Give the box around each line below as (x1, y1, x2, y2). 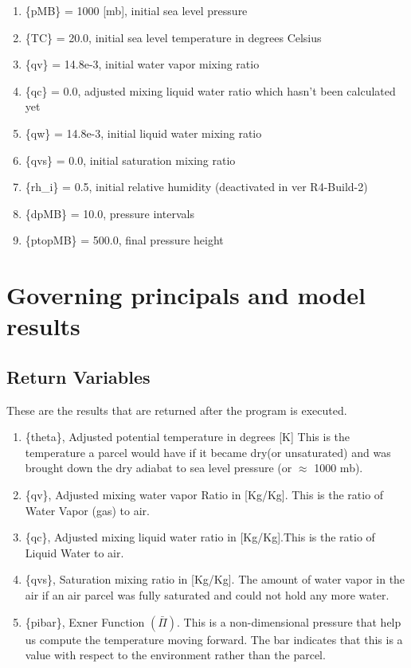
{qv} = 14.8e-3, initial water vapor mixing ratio (25, 56, 260, 72)
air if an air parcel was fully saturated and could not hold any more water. (25, 587, 389, 604)
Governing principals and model (6, 279, 366, 311)
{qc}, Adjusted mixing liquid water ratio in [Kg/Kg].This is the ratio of (25, 529, 375, 545)
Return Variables (6, 364, 151, 389)
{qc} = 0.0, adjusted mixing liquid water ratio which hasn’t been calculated (25, 82, 396, 99)
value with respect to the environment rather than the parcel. (25, 647, 326, 663)
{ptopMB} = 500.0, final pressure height (25, 232, 224, 248)
